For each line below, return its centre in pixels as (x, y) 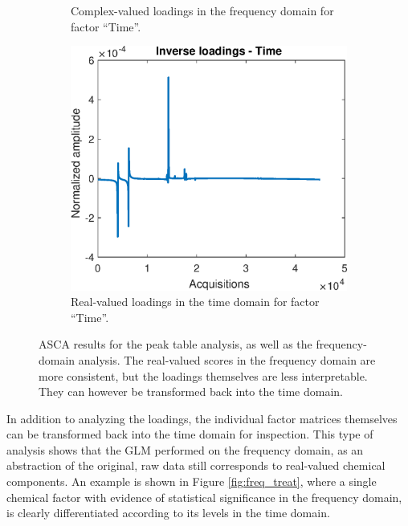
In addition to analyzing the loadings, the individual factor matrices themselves (202, 418)
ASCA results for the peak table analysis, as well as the (175, 344)
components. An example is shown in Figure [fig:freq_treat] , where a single (192, 481)
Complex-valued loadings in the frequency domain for (202, 10)
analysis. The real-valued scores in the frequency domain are (227, 359)
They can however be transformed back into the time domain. (191, 391)
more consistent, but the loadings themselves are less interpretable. (203, 375)
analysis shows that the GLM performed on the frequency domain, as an (185, 449)
